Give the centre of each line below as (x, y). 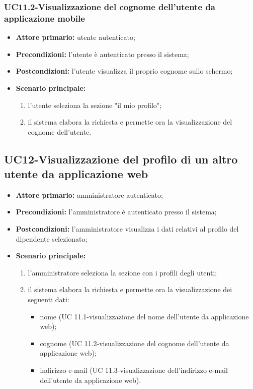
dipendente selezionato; (52, 238)
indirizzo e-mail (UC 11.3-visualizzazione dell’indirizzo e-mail (134, 370)
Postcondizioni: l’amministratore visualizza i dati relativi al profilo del (127, 229)
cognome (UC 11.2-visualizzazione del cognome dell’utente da (135, 343)
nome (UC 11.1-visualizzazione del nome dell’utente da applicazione (144, 316)
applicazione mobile (45, 18)
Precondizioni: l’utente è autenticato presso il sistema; (102, 54)
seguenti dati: (49, 299)
